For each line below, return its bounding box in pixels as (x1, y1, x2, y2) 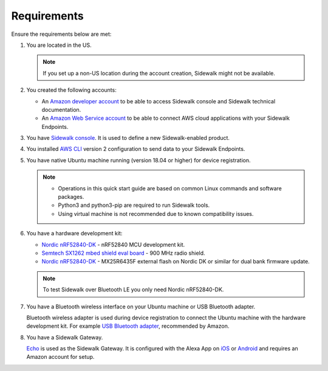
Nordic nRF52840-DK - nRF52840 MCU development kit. (41, 241, 185, 248)
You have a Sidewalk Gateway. (26, 333, 103, 341)
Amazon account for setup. (26, 353, 95, 361)
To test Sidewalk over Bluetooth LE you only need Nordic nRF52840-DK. (43, 286, 224, 293)
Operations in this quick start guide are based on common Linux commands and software (58, 184, 282, 192)
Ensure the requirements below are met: (11, 30, 112, 38)
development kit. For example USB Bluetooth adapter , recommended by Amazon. (26, 322, 230, 330)
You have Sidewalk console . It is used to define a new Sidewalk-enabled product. (26, 134, 230, 142)
